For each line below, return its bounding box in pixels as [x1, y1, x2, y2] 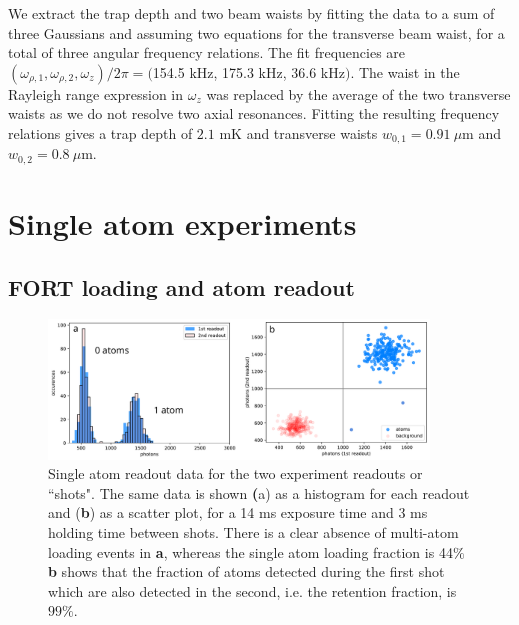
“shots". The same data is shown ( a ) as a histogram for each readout [48, 482, 470, 503]
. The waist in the [350, 61, 460, 82]
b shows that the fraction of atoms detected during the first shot [48, 561, 445, 582]
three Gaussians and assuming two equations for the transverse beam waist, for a [8, 22, 505, 43]
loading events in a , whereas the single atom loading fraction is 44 [48, 541, 453, 562]
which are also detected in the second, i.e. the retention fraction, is [48, 580, 457, 601]
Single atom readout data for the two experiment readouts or [48, 463, 423, 484]
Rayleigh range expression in [8, 83, 184, 104]
